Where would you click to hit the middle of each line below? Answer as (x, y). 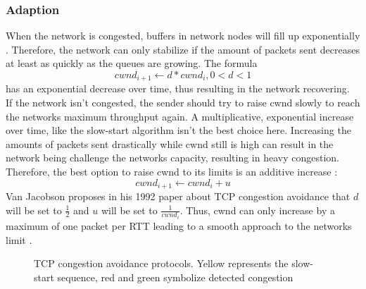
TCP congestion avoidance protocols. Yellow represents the (161, 263)
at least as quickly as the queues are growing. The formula (132, 63)
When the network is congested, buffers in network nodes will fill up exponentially (183, 36)
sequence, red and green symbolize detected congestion (175, 277)
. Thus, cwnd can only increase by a (257, 210)
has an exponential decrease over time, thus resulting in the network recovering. (178, 88)
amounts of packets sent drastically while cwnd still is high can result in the (170, 143)
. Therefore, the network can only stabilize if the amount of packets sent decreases (183, 49)
